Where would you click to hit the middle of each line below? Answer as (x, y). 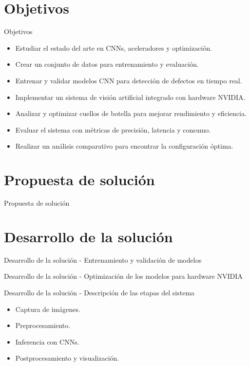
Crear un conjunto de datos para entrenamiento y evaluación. (107, 64)
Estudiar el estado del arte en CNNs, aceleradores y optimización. (114, 48)
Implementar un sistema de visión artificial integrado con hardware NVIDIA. (130, 97)
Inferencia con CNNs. (47, 341)
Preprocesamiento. (43, 325)
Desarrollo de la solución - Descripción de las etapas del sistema (99, 292)
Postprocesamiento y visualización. (67, 358)
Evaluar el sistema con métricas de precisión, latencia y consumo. (113, 129)
